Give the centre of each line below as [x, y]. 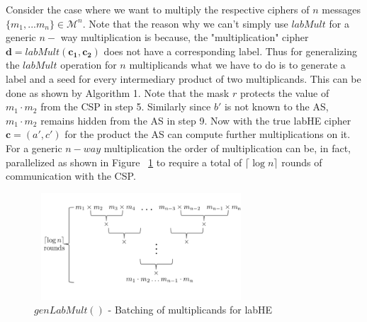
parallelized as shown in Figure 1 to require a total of [124, 162]
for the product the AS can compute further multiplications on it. [208, 134]
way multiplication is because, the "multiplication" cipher [185, 37]
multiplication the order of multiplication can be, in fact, [227, 148]
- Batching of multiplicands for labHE [190, 310]
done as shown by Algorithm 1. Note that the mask [118, 92]
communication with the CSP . [71, 176]
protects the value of [284, 92]
